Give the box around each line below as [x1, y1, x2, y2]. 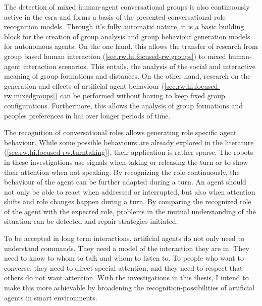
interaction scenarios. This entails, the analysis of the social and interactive [23, 60, 256, 71]
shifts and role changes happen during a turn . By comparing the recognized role [4, 196, 251, 207]
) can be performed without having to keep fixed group [55, 90, 225, 101]
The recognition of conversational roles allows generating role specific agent [4, 127, 237, 138]
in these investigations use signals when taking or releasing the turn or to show [4, 156, 248, 167]
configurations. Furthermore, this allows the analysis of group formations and [4, 100, 243, 110]
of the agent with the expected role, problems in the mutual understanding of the [4, 206, 256, 216]
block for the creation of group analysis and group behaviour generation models [4, 31, 250, 41]
